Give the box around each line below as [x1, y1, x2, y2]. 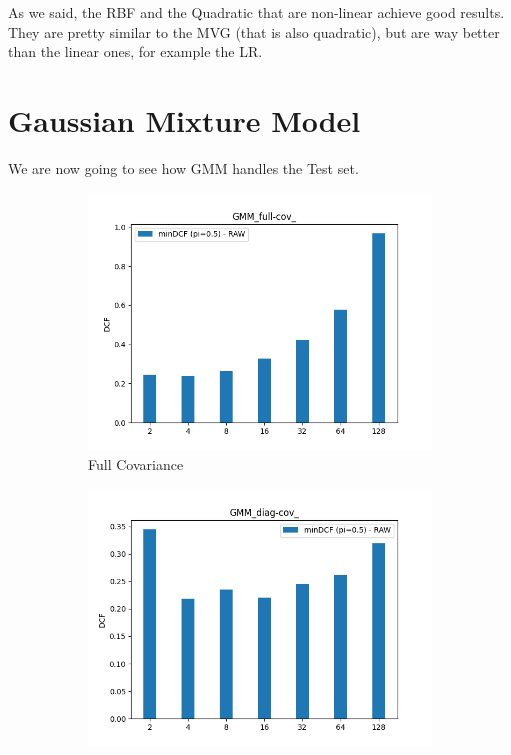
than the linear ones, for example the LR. [8, 41, 263, 62]
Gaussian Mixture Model [8, 99, 361, 140]
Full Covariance [88, 454, 184, 475]
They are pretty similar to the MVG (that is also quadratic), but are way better [8, 21, 500, 42]
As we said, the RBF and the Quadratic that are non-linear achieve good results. [8, 2, 505, 22]
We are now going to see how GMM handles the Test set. [8, 157, 359, 178]
